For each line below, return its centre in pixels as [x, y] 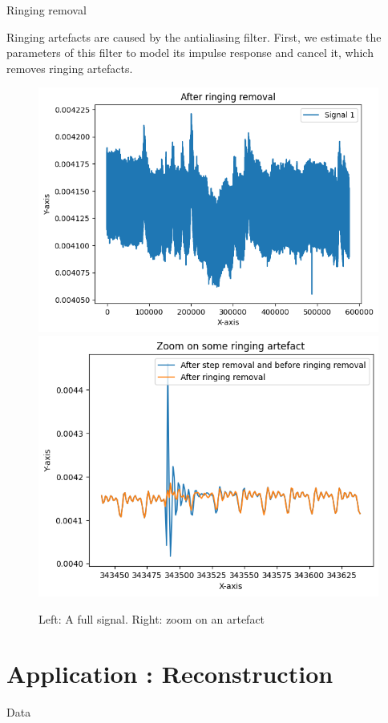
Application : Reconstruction [170, 674]
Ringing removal [46, 10]
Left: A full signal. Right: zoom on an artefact [152, 618]
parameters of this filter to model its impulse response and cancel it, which [190, 53]
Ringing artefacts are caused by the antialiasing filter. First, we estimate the [194, 36]
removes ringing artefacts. [70, 68]
